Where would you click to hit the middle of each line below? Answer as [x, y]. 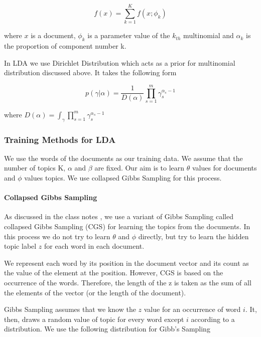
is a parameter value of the [129, 35]
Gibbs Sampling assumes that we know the [70, 309]
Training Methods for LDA [60, 139]
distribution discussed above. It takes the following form [90, 72]
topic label [20, 246]
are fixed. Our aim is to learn [140, 168]
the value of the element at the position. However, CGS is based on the [114, 273]
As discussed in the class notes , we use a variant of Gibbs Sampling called [119, 216]
